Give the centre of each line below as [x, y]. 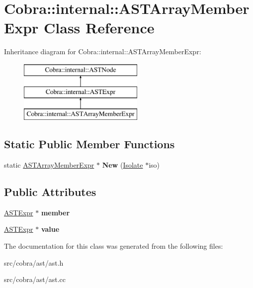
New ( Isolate [123, 165]
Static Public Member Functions [89, 144]
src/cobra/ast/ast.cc [35, 279]
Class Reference [99, 28]
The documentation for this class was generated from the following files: [114, 246]
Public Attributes [50, 192]
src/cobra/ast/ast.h [34, 262]
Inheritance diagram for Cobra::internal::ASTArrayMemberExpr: [103, 51]
